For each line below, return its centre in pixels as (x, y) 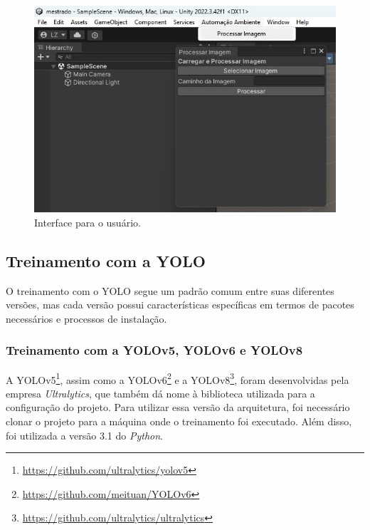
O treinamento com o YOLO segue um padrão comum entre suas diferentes (170, 290)
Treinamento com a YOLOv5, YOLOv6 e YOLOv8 (154, 350)
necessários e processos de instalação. (86, 318)
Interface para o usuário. (88, 222)
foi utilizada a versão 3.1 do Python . (84, 435)
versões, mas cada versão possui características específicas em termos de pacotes (180, 305)
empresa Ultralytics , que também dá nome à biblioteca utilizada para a (160, 393)
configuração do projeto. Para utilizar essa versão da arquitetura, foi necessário (178, 407)
